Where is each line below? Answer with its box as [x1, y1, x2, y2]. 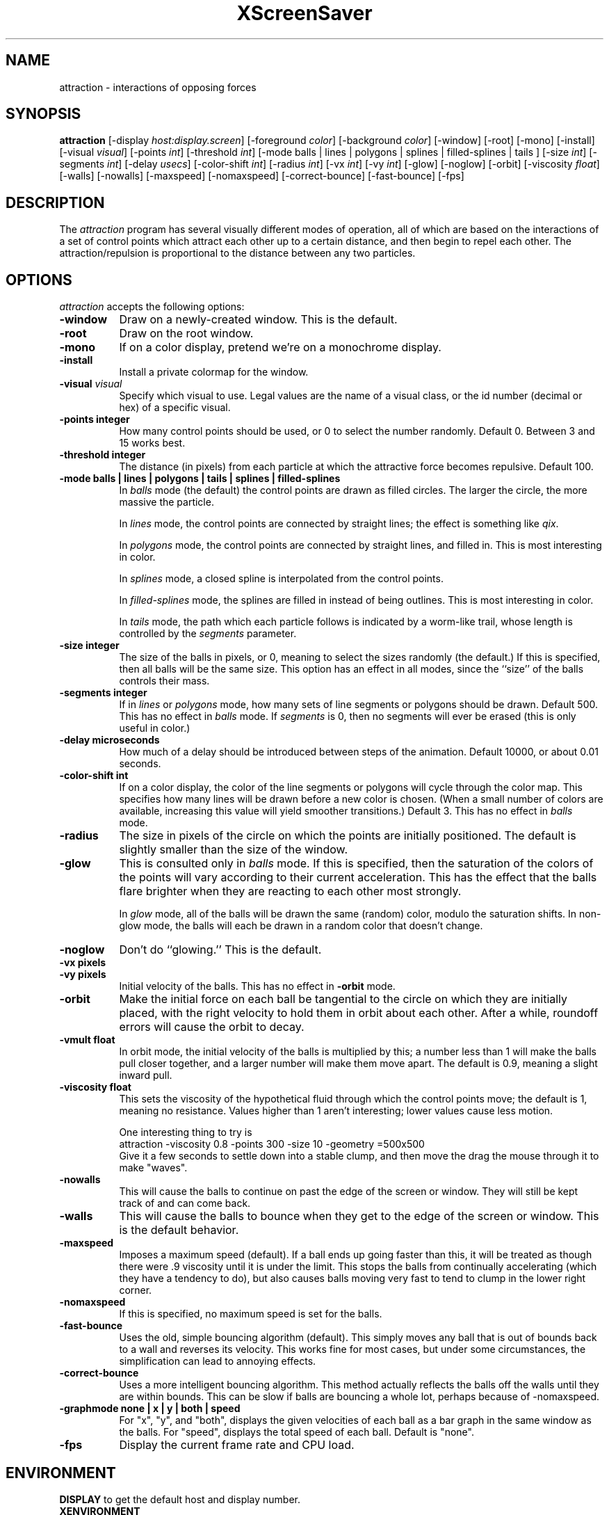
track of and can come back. [119, 1197, 251, 1210]
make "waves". [119, 1162, 188, 1174]
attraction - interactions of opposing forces [59, 81, 257, 93]
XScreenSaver [236, 1, 373, 25]
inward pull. [119, 1069, 172, 1082]
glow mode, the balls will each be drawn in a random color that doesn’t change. [119, 920, 483, 932]
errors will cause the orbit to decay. [119, 1020, 304, 1034]
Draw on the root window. [119, 326, 254, 341]
